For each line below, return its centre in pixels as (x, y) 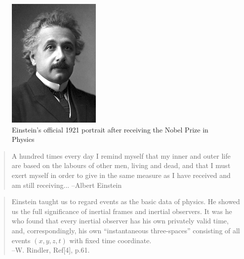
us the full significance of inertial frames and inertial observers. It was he (122, 211)
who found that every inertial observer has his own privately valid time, (120, 221)
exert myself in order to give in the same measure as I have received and (121, 175)
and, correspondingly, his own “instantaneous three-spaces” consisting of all (126, 230)
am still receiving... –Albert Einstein (67, 185)
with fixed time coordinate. (110, 240)
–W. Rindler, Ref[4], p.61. (51, 250)
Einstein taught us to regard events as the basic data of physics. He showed (126, 201)
